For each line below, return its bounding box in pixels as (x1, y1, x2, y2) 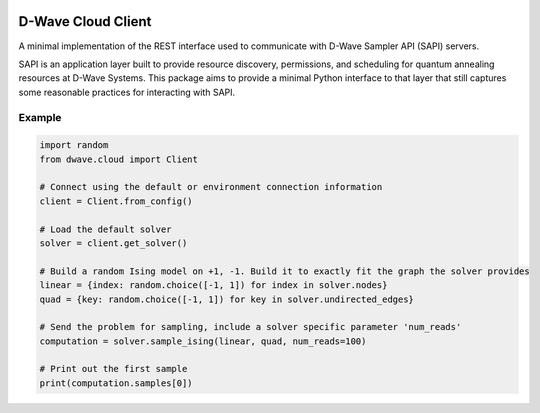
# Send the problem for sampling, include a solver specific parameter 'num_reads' (39, 321, 462, 333)
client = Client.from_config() (39, 195, 194, 207)
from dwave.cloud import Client (39, 153, 199, 165)
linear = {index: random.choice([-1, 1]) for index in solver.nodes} (39, 280, 388, 291)
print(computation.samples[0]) (39, 377, 194, 389)
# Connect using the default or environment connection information (39, 181, 383, 193)
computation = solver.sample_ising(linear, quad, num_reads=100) (39, 335, 367, 347)
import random (39, 140, 109, 151)
